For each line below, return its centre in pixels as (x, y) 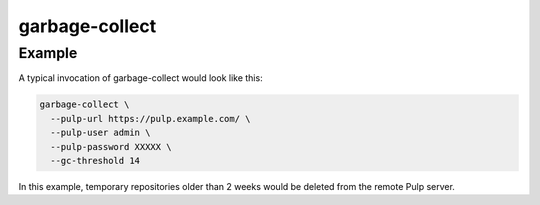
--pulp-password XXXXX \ (111, 146)
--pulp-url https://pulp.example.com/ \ (150, 118)
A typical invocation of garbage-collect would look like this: (141, 78)
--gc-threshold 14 (95, 160)
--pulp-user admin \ (100, 133)
